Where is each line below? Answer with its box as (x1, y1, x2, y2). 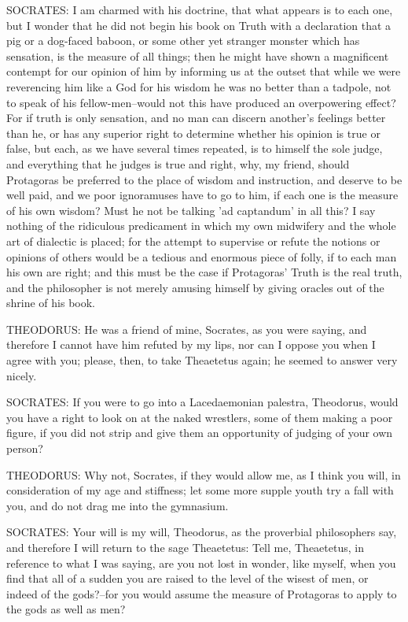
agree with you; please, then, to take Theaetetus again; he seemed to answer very (6, 352, 398, 368)
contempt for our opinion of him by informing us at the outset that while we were (6, 63, 401, 80)
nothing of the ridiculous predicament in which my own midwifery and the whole (6, 217, 396, 234)
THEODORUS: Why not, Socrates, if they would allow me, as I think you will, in (6, 466, 401, 483)
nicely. (6, 367, 37, 383)
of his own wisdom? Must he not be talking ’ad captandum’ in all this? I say (6, 202, 376, 218)
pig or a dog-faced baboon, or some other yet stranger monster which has (6, 32, 360, 49)
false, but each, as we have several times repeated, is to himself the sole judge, (6, 140, 383, 157)
